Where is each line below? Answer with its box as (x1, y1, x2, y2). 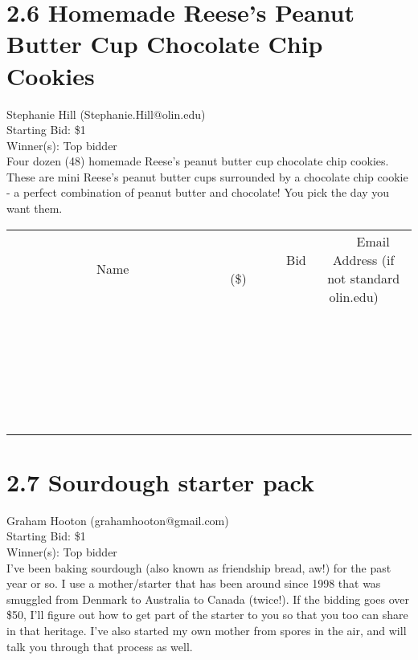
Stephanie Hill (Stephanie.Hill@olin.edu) (6, 105, 206, 122)
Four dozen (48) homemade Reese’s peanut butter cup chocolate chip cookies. (6, 153, 389, 169)
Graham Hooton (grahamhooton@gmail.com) (6, 511, 229, 528)
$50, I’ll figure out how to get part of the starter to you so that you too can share (6, 606, 408, 623)
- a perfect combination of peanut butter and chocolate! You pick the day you (6, 184, 390, 201)
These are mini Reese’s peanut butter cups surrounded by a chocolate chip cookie (6, 168, 408, 185)
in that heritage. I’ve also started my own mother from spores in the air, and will (6, 621, 407, 638)
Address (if (333, 250, 395, 269)
